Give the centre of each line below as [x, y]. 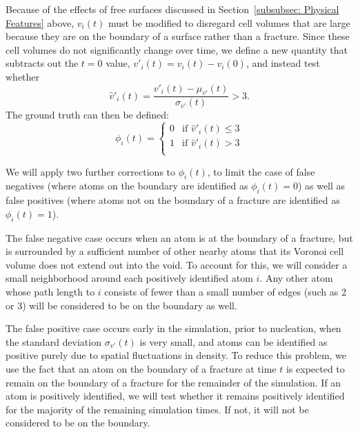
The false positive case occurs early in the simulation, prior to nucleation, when [173, 328]
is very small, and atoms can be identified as [233, 341]
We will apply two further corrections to [91, 171]
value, [118, 63]
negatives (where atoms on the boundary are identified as [127, 186]
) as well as [321, 186]
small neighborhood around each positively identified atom [129, 278]
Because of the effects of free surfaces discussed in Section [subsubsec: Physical [172, 9]
